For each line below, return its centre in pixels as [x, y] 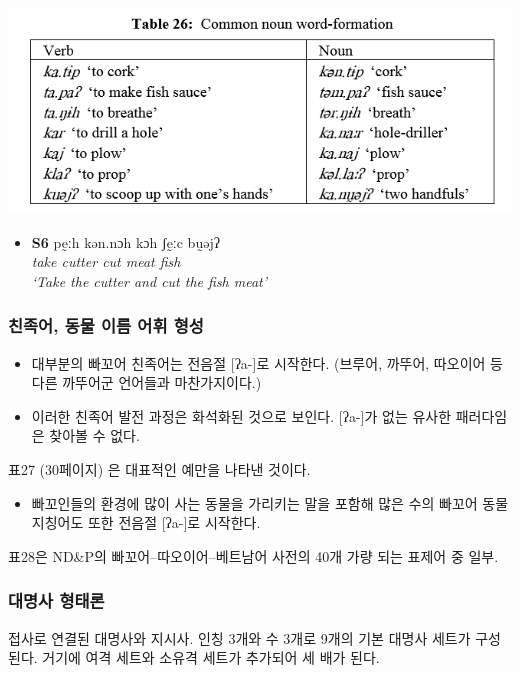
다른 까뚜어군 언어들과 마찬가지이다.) [146, 382]
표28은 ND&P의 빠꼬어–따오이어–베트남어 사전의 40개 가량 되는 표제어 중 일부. [253, 555]
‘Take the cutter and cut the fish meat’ [149, 280]
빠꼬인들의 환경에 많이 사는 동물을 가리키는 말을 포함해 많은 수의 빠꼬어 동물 [270, 502]
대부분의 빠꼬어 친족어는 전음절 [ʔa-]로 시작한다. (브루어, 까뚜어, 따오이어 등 [267, 362]
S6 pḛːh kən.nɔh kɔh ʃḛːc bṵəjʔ [125, 241]
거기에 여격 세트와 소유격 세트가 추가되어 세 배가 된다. [211, 657]
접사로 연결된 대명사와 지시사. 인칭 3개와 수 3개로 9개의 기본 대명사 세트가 [239, 637]
